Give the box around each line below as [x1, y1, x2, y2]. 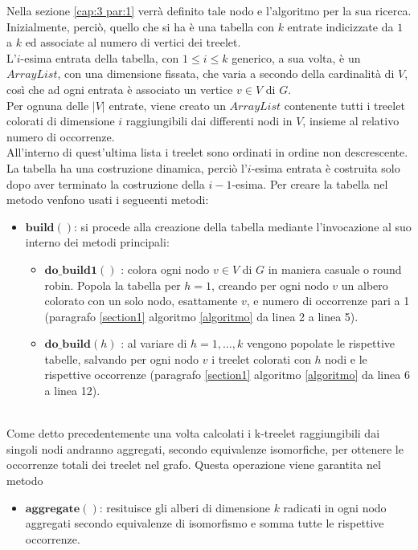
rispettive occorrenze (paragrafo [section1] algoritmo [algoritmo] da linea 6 [44, 366, 410, 383]
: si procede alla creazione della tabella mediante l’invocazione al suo [74, 218, 412, 234]
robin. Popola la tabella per [44, 276, 181, 293]
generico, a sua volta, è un [232, 49, 361, 66]
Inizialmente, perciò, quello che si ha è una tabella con [6, 18, 274, 35]
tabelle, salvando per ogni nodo [44, 350, 199, 367]
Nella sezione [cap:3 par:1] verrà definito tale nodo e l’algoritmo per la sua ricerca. [6, 2, 412, 18]
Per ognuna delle [6, 96, 89, 113]
